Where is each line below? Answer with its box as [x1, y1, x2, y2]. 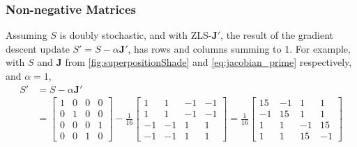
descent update [6, 41, 70, 55]
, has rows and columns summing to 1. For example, [128, 41, 351, 55]
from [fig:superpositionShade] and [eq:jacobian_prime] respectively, [65, 55, 352, 69]
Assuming [6, 28, 47, 42]
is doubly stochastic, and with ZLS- [59, 28, 212, 42]
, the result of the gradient [220, 28, 334, 42]
